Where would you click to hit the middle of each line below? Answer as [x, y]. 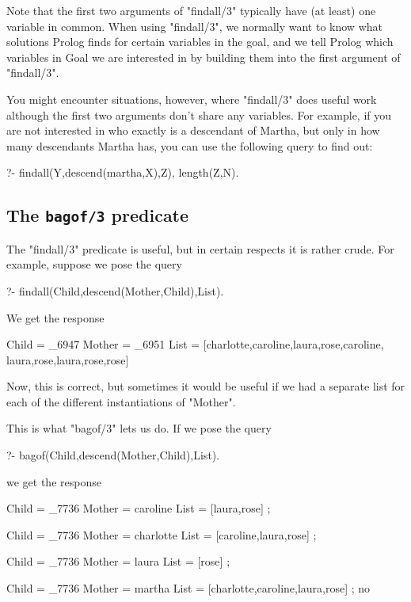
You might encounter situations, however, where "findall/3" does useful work [192, 99]
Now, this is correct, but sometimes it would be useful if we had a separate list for [206, 386]
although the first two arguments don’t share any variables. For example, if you [199, 114]
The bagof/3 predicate [98, 215]
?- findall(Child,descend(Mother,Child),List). [115, 290]
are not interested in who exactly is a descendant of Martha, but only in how [193, 130]
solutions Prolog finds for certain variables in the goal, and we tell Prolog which [200, 42]
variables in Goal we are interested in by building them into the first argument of [204, 57]
